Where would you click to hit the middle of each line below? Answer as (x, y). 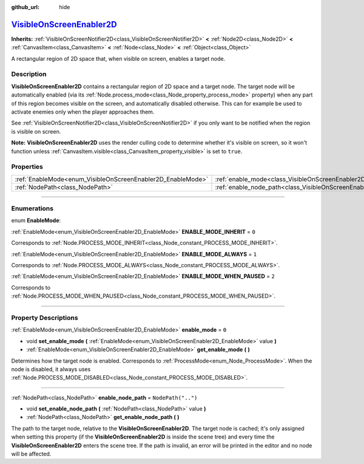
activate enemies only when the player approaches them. (83, 112)
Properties (27, 167)
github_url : (25, 7)
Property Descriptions (45, 318)
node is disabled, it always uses (51, 369)
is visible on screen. (36, 131)
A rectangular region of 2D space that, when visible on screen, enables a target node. (118, 58)
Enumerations (32, 208)
